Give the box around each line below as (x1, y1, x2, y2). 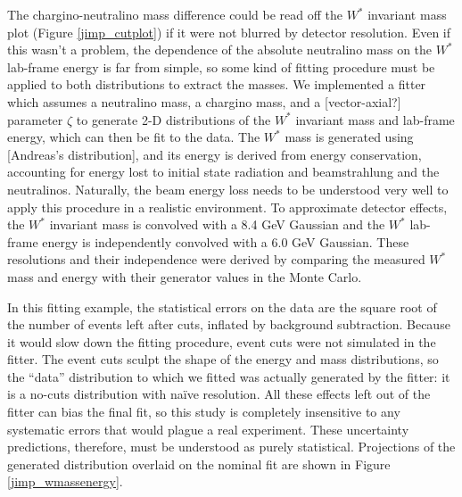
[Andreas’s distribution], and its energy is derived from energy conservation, (7, 145, 422, 163)
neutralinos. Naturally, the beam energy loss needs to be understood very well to (7, 179, 449, 198)
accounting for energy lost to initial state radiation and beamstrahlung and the (7, 162, 440, 181)
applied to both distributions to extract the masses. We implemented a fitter (7, 75, 426, 94)
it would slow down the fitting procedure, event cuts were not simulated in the (7, 332, 436, 351)
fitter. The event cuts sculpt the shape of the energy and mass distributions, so (7, 350, 439, 369)
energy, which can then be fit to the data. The (7, 128, 260, 146)
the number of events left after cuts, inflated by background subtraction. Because (7, 315, 450, 334)
